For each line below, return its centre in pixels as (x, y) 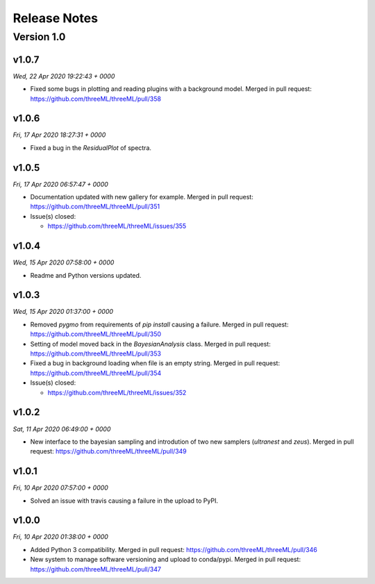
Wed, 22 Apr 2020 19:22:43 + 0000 (64, 76)
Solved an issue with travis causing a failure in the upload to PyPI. (124, 501)
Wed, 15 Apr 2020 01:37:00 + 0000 (63, 312)
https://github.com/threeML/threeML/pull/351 (95, 207)
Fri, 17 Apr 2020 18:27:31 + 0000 (59, 135)
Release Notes (56, 18)
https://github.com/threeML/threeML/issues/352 (117, 392)
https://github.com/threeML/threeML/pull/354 (96, 373)
